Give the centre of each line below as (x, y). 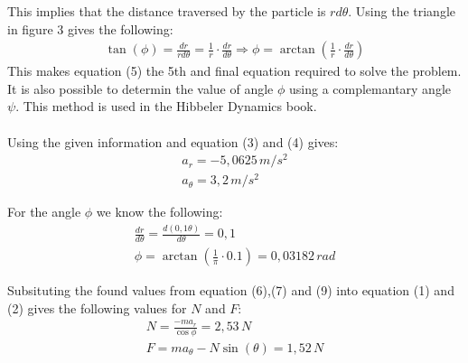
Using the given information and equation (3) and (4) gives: (173, 141)
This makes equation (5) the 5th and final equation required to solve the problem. (234, 71)
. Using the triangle (402, 11)
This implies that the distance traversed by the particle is (167, 11)
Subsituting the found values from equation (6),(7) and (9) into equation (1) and (231, 290)
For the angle (44, 212)
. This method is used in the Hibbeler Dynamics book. (166, 106)
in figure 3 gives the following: (90, 28)
